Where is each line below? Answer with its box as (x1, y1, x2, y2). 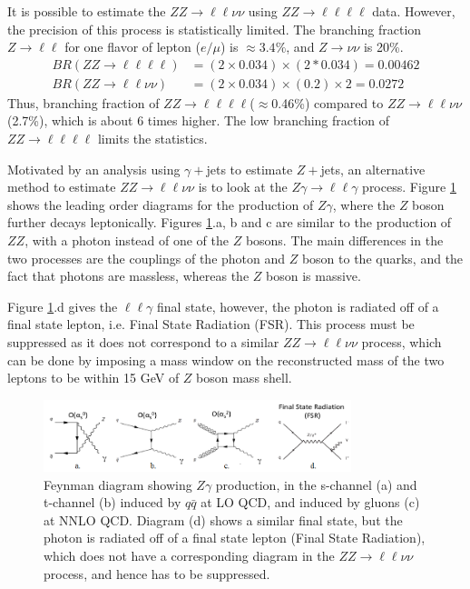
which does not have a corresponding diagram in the (44, 545, 335, 564)
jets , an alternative (320, 159, 426, 178)
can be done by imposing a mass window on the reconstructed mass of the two (7, 350, 445, 369)
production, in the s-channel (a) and (215, 474, 417, 494)
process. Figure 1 (362, 177, 456, 196)
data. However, (372, 2, 455, 20)
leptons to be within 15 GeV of (7, 368, 180, 387)
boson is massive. (266, 266, 361, 285)
